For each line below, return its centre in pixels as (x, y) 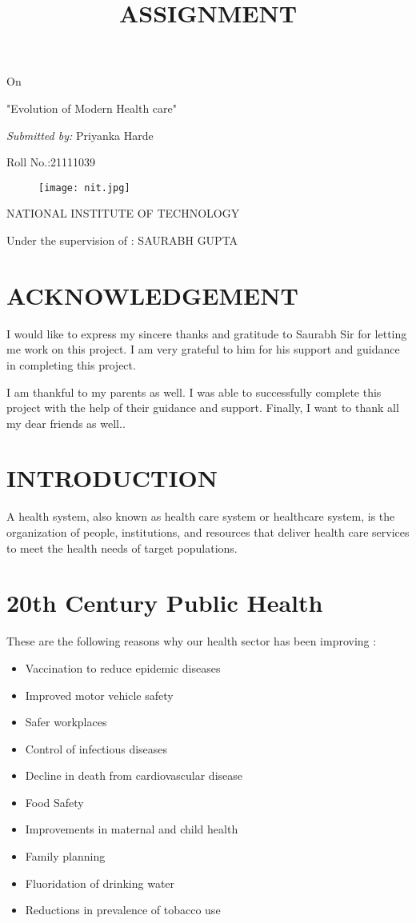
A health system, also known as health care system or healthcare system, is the (201, 516)
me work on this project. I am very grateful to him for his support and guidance (203, 349)
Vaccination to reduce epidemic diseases (123, 667)
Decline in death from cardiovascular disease (134, 775)
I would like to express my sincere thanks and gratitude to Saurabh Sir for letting (207, 333)
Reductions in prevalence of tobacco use (123, 910)
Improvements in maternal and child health (132, 829)
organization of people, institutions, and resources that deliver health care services (208, 532)
